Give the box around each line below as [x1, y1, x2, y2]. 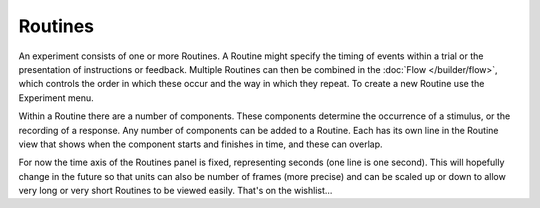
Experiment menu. [18, 91, 94, 104]
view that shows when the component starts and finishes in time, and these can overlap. [18, 138, 384, 150]
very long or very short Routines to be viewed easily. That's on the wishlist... [18, 185, 333, 197]
